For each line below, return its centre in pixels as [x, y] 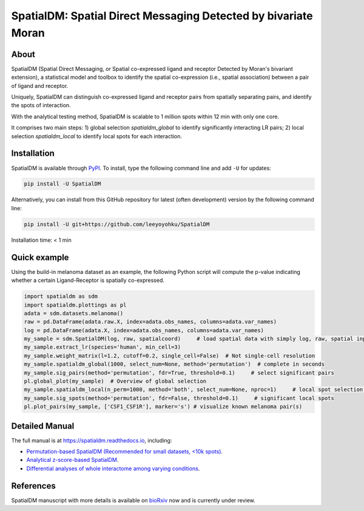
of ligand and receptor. [40, 85]
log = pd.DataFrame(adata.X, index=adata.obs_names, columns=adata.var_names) [144, 330]
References [33, 486]
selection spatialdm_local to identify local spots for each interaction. [96, 136]
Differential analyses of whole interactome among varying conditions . [113, 468]
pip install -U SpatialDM [62, 184]
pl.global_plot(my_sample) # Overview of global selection [115, 381]
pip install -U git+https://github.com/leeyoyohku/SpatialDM [117, 224]
